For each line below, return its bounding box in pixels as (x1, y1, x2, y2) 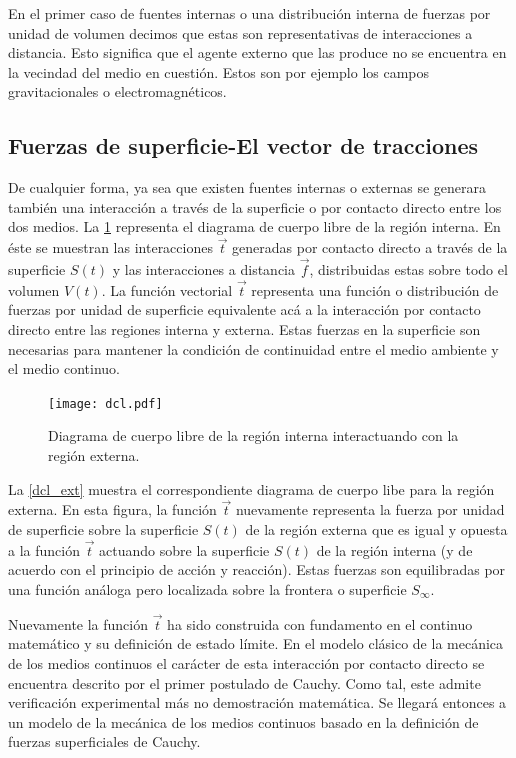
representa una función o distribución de (251, 279, 499, 300)
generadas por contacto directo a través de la (232, 237, 508, 258)
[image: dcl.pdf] (48, 396, 163, 411)
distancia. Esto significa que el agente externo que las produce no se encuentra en (8, 42, 507, 63)
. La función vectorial (101, 279, 233, 300)
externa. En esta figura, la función (8, 499, 217, 520)
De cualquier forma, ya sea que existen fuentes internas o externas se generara (8, 177, 487, 198)
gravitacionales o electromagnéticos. (8, 81, 227, 102)
